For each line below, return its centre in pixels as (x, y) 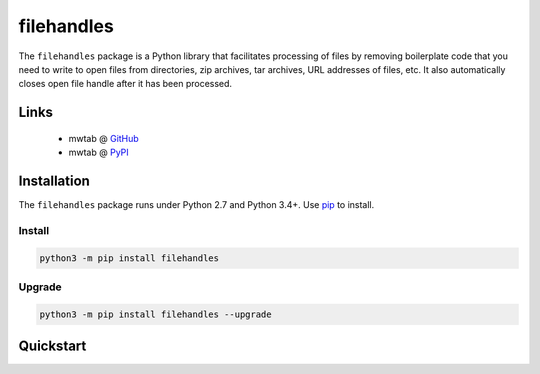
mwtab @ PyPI (98, 152)
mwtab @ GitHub (103, 138)
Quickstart (52, 346)
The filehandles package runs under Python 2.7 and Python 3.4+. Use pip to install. (196, 205)
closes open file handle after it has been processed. (125, 84)
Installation (54, 180)
